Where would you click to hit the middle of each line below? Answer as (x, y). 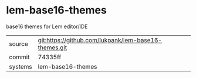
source (18, 43)
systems (21, 66)
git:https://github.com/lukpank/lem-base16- (100, 40)
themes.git (52, 48)
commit (19, 57)
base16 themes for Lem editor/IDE (47, 26)
